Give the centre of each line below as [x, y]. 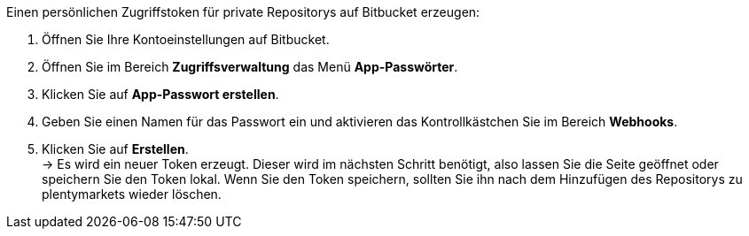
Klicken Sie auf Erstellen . [115, 149]
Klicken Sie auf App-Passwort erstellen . [160, 94]
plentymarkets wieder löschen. [132, 194]
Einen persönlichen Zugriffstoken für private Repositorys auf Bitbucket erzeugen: [243, 12]
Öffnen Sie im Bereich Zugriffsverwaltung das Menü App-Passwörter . [250, 67]
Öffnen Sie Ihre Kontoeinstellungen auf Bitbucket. [186, 39]
